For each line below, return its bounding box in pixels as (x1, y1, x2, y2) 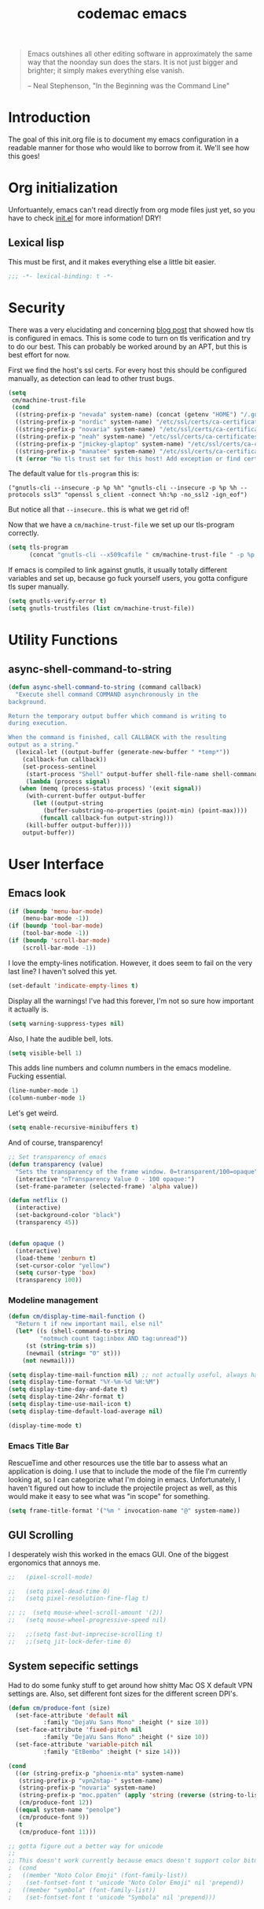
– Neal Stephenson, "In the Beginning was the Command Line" (27, 81, 230, 91)
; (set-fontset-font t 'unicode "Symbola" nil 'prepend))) (8, 1893, 216, 1901)
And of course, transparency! (8, 1138, 104, 1148)
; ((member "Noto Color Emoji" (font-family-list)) (8, 1871, 189, 1880)
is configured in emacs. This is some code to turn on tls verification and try (8, 333, 251, 342)
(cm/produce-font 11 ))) (18, 1828, 97, 1836)
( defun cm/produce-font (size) (8, 1704, 111, 1712)
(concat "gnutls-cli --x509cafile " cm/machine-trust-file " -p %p (28, 551, 255, 559)
